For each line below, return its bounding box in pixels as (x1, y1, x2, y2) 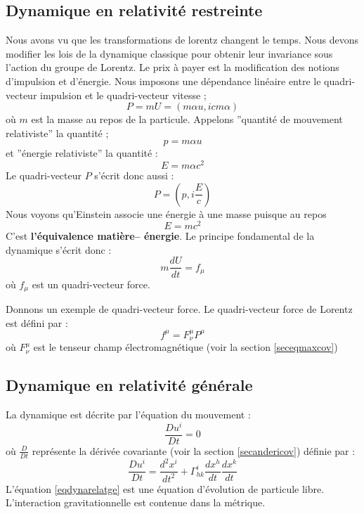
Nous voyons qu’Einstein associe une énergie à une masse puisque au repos (6, 206, 327, 221)
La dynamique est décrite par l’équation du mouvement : (6, 407, 251, 422)
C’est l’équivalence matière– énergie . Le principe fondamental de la (6, 229, 315, 243)
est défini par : (6, 315, 68, 330)
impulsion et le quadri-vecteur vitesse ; (40, 87, 207, 102)
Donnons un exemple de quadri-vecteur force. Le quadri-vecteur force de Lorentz (6, 302, 353, 316)
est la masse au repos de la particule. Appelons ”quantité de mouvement (31, 112, 343, 127)
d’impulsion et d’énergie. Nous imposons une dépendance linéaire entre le (6, 73, 321, 88)
